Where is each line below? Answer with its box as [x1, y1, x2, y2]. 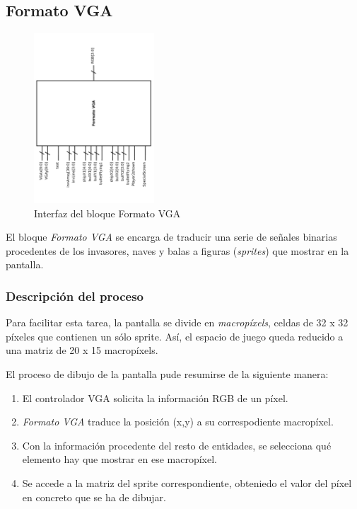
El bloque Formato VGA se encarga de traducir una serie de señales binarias [6, 229, 337, 244]
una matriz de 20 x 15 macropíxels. [6, 343, 158, 358]
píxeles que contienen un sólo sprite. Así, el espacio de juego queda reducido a [6, 328, 344, 343]
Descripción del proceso [6, 287, 144, 304]
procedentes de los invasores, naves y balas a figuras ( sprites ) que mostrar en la [6, 243, 349, 258]
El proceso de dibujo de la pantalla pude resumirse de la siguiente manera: [6, 367, 329, 382]
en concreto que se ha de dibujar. [22, 489, 166, 504]
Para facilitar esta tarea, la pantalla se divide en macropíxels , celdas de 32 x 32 [6, 315, 349, 330]
